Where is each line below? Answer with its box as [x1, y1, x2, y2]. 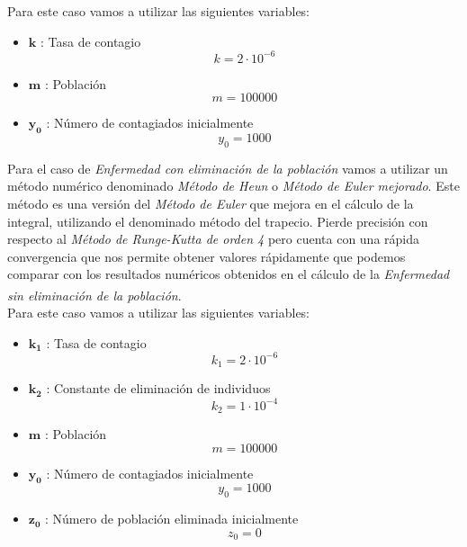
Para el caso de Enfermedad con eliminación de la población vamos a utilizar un [7, 158, 448, 177]
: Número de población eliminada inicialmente [45, 509, 299, 528]
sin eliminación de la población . [7, 285, 182, 304]
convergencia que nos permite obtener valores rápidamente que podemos [7, 247, 406, 265]
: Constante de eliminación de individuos [46, 379, 271, 398]
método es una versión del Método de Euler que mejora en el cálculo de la [7, 194, 414, 213]
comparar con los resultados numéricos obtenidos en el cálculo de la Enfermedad [7, 265, 450, 283]
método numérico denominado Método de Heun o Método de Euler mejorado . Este [7, 176, 460, 195]
